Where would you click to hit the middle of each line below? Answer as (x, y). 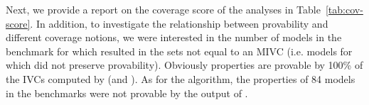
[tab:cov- (344, 9)
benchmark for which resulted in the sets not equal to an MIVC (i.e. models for (179, 51)
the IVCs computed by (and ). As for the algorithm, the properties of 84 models (181, 78)
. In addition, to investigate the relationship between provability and (179, 23)
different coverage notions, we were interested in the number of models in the (174, 37)
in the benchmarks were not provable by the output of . (127, 93)
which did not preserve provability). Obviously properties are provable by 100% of (184, 65)
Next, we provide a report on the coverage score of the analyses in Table (163, 9)
